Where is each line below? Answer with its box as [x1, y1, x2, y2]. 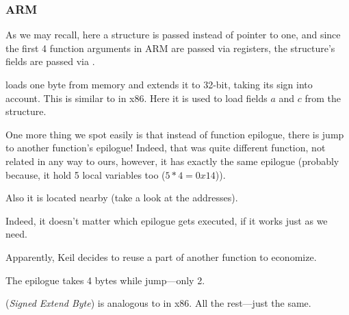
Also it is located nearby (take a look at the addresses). [5, 190, 238, 205]
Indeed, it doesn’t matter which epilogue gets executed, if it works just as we [5, 213, 328, 227]
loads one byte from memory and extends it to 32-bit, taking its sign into [5, 77, 313, 91]
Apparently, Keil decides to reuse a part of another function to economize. [5, 249, 317, 264]
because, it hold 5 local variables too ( [5, 167, 166, 181]
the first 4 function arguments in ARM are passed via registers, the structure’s [5, 40, 335, 55]
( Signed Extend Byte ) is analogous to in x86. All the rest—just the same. [5, 296, 311, 310]
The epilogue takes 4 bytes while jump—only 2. [5, 273, 205, 287]
